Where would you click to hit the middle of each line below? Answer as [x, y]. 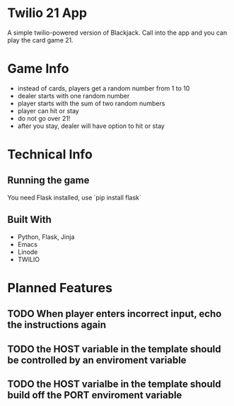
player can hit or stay [48, 110]
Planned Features [60, 288]
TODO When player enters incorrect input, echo [115, 314]
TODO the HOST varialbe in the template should [114, 384]
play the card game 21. [41, 40]
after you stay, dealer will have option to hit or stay [91, 126]
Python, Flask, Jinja [46, 237]
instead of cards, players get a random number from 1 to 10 [104, 88]
